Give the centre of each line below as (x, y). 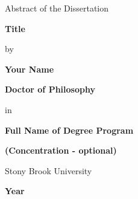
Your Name (30, 69)
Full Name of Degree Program (69, 130)
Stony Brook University (49, 170)
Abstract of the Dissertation (57, 8)
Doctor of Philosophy (50, 89)
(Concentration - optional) (61, 150)
